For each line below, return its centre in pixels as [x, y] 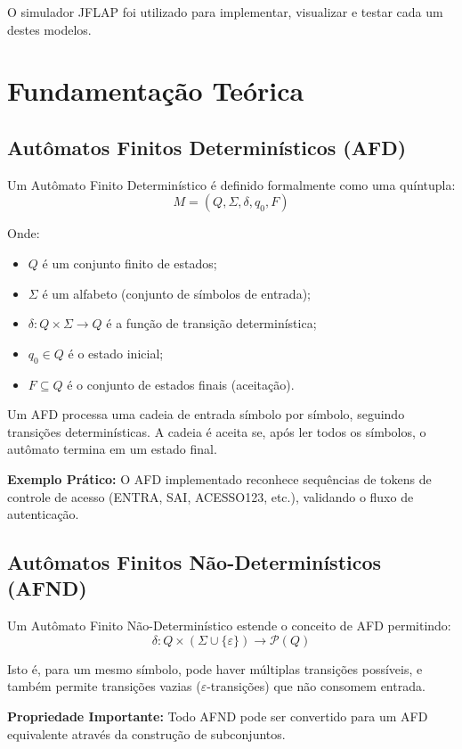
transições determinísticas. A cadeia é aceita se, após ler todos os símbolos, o [217, 431]
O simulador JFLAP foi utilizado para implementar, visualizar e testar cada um [225, 12]
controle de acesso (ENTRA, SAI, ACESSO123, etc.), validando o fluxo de [211, 496]
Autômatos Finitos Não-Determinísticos [195, 562]
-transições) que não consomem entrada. [316, 686]
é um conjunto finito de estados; [130, 263]
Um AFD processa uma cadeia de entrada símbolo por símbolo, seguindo [206, 414]
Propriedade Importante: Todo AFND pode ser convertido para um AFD [218, 716]
